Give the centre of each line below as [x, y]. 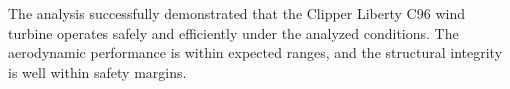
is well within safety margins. [97, 71]
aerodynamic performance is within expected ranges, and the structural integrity [255, 52]
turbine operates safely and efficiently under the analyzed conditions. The [233, 32]
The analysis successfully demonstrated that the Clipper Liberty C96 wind [236, 13]
